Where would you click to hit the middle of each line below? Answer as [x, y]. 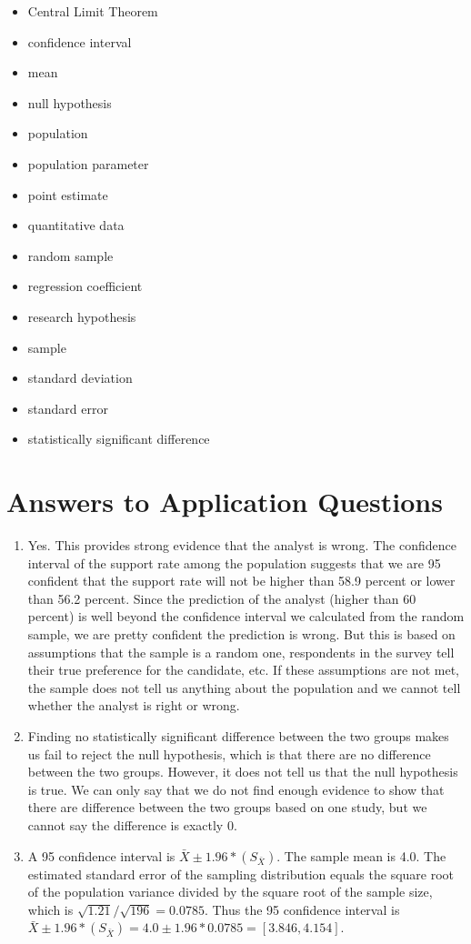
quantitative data [76, 225]
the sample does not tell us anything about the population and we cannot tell [244, 687]
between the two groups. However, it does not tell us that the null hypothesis [243, 772]
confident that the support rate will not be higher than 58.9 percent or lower [241, 581]
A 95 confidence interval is [101, 855]
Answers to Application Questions [225, 502]
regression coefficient [85, 286]
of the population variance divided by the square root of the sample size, [230, 892]
